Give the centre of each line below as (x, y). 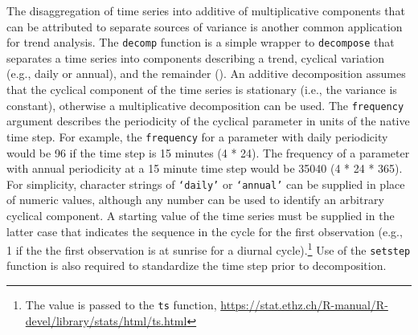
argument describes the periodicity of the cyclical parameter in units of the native (208, 121)
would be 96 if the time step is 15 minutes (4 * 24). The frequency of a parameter (208, 152)
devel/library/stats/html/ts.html (106, 320)
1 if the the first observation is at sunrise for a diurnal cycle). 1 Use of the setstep (209, 249)
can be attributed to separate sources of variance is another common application (205, 26)
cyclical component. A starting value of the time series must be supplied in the (201, 215)
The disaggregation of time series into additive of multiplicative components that (206, 10)
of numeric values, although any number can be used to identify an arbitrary (195, 200)
